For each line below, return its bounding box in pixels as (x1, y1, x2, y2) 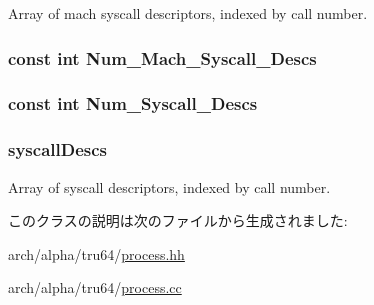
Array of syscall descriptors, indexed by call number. (8, 176, 331, 197)
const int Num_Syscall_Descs (8, 91, 258, 116)
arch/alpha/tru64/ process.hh (8, 243, 185, 264)
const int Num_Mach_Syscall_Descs (8, 45, 317, 70)
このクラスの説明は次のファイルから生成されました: (8, 210, 348, 231)
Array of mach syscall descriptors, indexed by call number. (8, 3, 368, 23)
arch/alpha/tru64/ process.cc (8, 277, 182, 298)
